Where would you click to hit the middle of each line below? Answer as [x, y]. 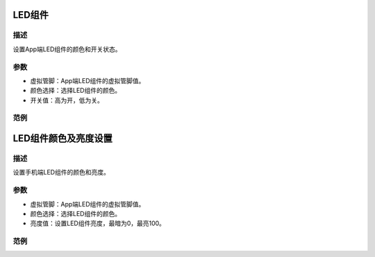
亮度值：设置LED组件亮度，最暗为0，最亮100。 [98, 223]
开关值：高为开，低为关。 [67, 100]
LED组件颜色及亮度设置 [62, 139]
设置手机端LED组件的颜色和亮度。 [61, 172]
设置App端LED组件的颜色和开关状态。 [67, 49]
